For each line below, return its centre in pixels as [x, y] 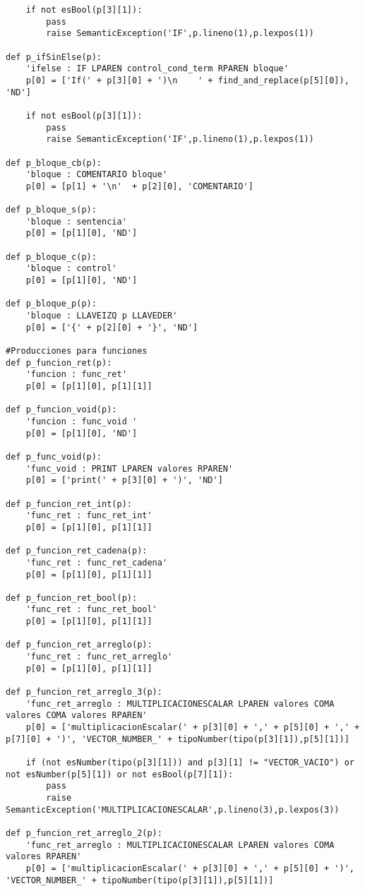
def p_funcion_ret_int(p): [69, 504]
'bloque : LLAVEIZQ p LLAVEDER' [102, 316]
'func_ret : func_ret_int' [89, 516]
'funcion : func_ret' [76, 375]
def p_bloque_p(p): [51, 304]
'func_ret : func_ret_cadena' [97, 562]
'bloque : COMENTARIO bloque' [97, 175]
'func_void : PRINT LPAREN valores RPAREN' [130, 468]
